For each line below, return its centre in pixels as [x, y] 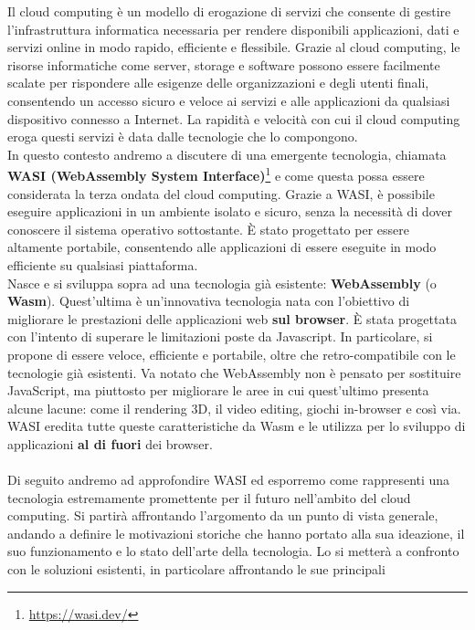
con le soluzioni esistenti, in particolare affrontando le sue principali [196, 569]
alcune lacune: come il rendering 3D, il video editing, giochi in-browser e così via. [234, 408]
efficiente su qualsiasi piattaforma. [103, 264]
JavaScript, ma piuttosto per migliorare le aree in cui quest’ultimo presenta [218, 390]
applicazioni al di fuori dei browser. [110, 443]
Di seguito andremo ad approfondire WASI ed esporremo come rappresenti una [229, 480]
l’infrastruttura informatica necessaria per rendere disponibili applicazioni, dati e [233, 29]
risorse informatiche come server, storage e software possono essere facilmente [224, 64]
